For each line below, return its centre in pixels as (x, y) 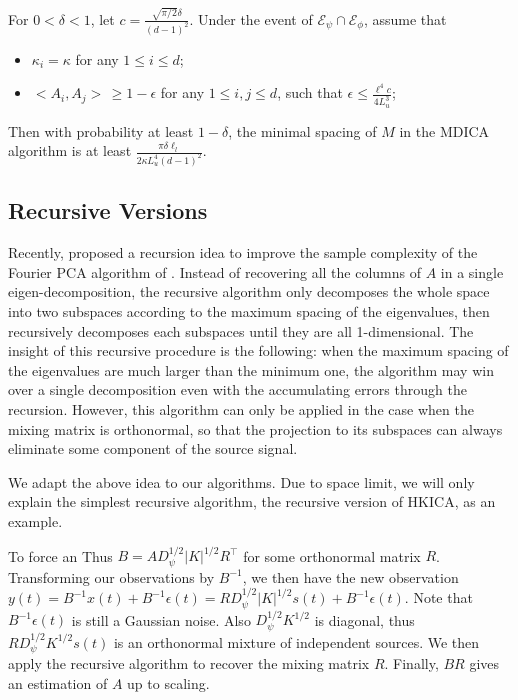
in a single (472, 271)
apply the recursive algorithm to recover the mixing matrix (189, 663)
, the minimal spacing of (302, 130)
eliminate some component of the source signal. (153, 448)
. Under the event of (251, 18)
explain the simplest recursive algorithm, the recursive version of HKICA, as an (252, 501)
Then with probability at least (101, 130)
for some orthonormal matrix (332, 555)
